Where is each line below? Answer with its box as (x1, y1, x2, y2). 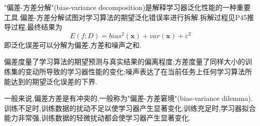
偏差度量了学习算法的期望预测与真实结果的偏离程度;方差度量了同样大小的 (4, 56, 245, 67)
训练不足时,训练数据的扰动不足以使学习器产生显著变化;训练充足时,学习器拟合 (4, 102, 256, 113)
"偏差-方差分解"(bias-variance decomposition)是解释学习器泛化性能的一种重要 (4, 2, 251, 12)
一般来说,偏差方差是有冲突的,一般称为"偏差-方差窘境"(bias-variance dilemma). (4, 93, 253, 103)
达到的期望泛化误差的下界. (11, 76, 97, 86)
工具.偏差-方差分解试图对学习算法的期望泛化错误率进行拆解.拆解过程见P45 (4, 12, 247, 22)
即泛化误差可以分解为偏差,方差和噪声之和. (4, 39, 142, 50)
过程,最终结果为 (11, 22, 62, 32)
